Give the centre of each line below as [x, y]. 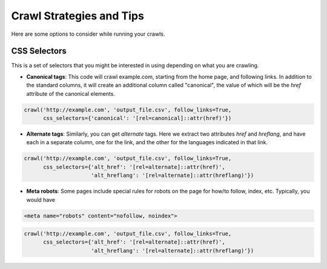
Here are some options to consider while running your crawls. [88, 34]
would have [41, 199]
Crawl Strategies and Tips [78, 16]
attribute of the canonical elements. [71, 93]
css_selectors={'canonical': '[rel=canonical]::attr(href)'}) [137, 118]
